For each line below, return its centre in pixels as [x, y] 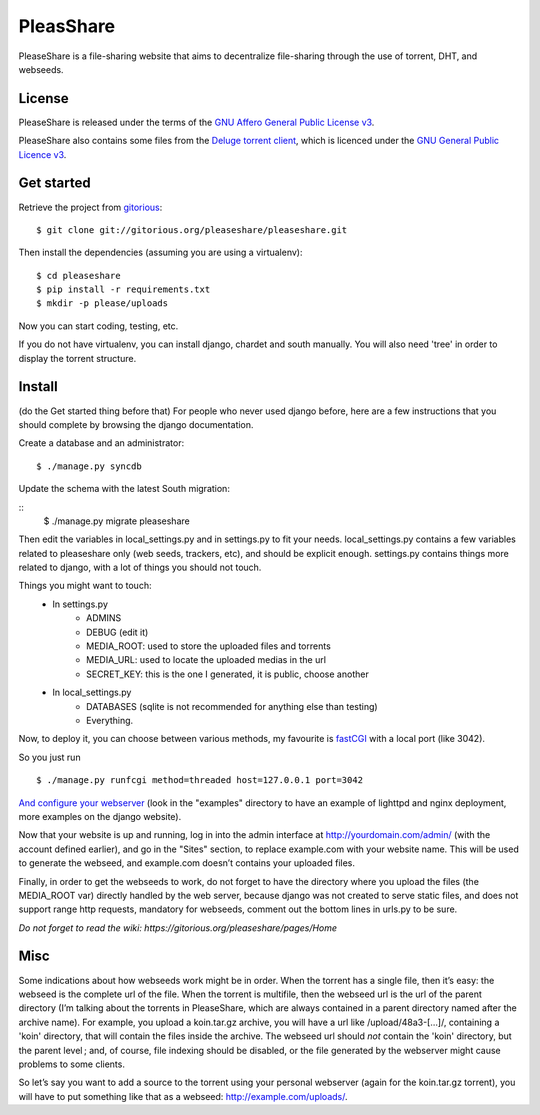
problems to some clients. [71, 1064]
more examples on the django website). [100, 816]
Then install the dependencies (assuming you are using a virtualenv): [160, 252]
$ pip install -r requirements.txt [123, 289]
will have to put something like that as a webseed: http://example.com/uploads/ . [183, 1096]
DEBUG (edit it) [117, 632]
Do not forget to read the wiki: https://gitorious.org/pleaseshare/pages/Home [178, 927]
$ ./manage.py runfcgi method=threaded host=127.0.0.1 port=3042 [200, 780]
